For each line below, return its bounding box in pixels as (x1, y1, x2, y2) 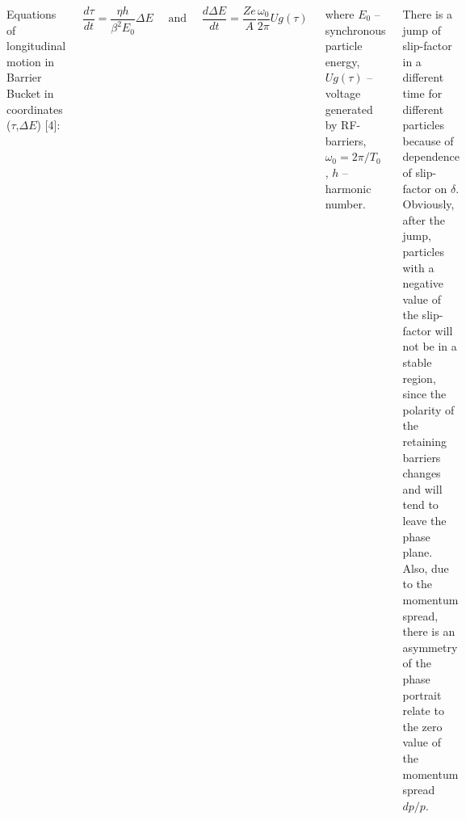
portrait (402, 686, 442, 703)
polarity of (402, 401, 455, 418)
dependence (402, 148, 460, 165)
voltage (325, 84, 361, 101)
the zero (402, 717, 443, 734)
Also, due (402, 559, 449, 576)
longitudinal (6, 37, 66, 54)
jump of (402, 21, 441, 38)
